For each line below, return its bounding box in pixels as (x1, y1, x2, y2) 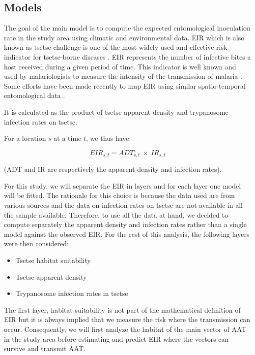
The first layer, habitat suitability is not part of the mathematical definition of (4, 304, 241, 315)
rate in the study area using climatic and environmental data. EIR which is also (4, 32, 245, 42)
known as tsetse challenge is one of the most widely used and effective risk (4, 42, 227, 52)
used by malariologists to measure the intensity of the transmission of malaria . (4, 71, 242, 81)
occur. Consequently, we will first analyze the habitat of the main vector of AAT (4, 323, 247, 334)
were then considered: (4, 238, 69, 249)
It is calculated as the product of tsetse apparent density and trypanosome (4, 106, 228, 117)
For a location (4, 133, 46, 143)
